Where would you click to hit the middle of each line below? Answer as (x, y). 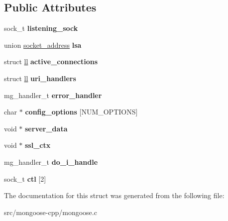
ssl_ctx (38, 145)
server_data (46, 128)
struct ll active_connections (51, 61)
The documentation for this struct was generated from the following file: (114, 195)
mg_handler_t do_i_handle (51, 162)
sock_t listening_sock (41, 28)
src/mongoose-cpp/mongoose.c (51, 212)
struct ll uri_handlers (40, 78)
